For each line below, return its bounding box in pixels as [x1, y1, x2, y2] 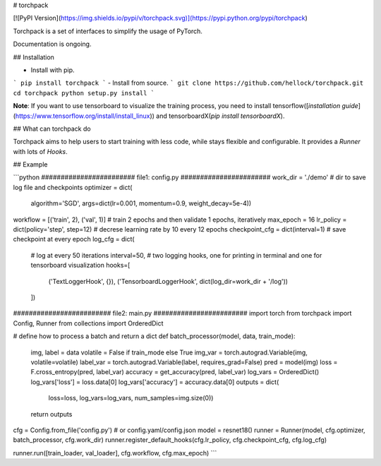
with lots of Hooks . [13, 147, 68, 155]
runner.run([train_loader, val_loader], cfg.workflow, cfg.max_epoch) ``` [13, 448, 217, 457]
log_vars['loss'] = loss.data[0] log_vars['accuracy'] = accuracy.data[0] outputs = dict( [30, 378, 279, 386]
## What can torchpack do [13, 124, 91, 133]
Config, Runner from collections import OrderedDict [13, 318, 164, 328]
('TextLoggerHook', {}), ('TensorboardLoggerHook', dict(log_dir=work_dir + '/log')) [48, 277, 289, 285]
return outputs [30, 410, 73, 418]
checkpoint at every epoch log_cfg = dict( [13, 235, 135, 244]
